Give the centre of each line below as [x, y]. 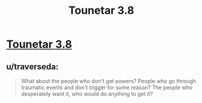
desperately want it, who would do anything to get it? [87, 94]
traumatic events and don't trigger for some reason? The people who [107, 87]
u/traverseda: [33, 67]
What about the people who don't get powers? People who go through [109, 81]
